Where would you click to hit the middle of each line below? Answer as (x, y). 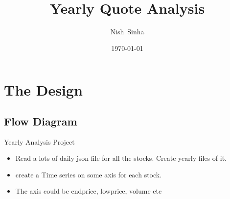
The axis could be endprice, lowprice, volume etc (89, 191)
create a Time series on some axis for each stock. (89, 174)
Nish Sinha (127, 32)
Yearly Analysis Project (39, 141)
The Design (43, 90)
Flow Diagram (41, 121)
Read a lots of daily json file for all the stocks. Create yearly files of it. (121, 158)
